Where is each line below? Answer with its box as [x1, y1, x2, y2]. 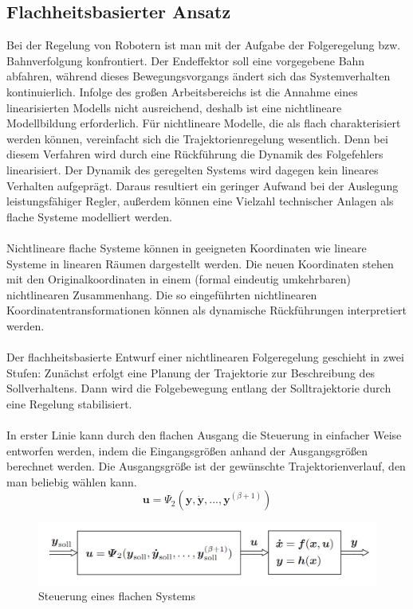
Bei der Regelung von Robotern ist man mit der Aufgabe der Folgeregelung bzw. [6, 37, 401, 53]
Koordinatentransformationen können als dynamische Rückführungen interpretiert [6, 302, 407, 318]
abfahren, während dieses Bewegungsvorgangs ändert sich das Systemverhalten [6, 68, 391, 84]
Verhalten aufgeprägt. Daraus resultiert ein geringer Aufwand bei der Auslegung [6, 177, 399, 193]
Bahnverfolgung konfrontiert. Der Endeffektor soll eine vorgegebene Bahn [6, 52, 365, 68]
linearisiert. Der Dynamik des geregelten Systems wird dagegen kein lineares [6, 161, 379, 178]
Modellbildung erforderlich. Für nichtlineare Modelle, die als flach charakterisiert [6, 115, 401, 131]
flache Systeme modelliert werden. [6, 208, 172, 224]
